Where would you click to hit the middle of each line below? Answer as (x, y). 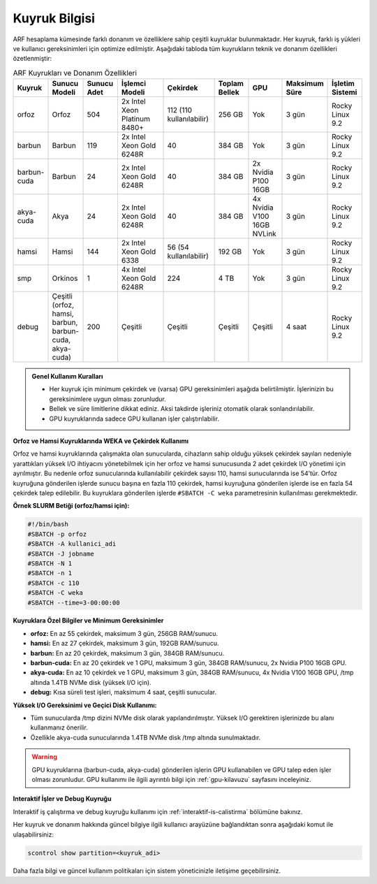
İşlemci (134, 84)
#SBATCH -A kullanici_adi (72, 544)
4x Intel (134, 270)
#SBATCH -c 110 (53, 583)
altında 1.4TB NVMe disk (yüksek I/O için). (91, 682)
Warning (44, 757)
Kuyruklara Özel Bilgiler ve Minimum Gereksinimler (88, 621)
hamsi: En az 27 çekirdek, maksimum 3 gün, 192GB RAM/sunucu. (125, 644)
